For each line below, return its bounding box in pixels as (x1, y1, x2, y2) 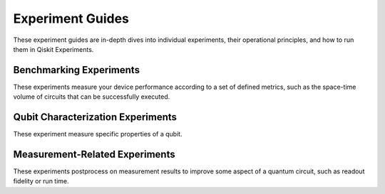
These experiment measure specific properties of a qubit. (13, 130, 183, 139)
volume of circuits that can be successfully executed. (13, 92, 170, 101)
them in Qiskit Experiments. (13, 45, 94, 53)
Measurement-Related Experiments (13, 148, 175, 160)
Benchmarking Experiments (13, 64, 140, 76)
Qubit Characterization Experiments (13, 111, 178, 124)
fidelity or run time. (13, 177, 69, 185)
